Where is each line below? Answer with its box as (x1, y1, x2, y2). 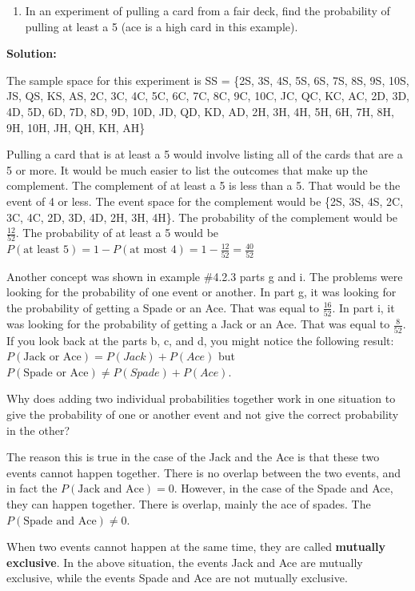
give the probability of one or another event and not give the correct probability (6, 405, 399, 422)
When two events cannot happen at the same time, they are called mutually (6, 538, 385, 555)
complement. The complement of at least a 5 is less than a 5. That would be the (6, 177, 401, 194)
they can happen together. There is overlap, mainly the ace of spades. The (6, 495, 371, 512)
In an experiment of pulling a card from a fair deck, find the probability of (25, 2, 390, 18)
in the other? (6, 421, 70, 438)
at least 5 (23, 244, 70, 256)
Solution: (6, 45, 57, 62)
